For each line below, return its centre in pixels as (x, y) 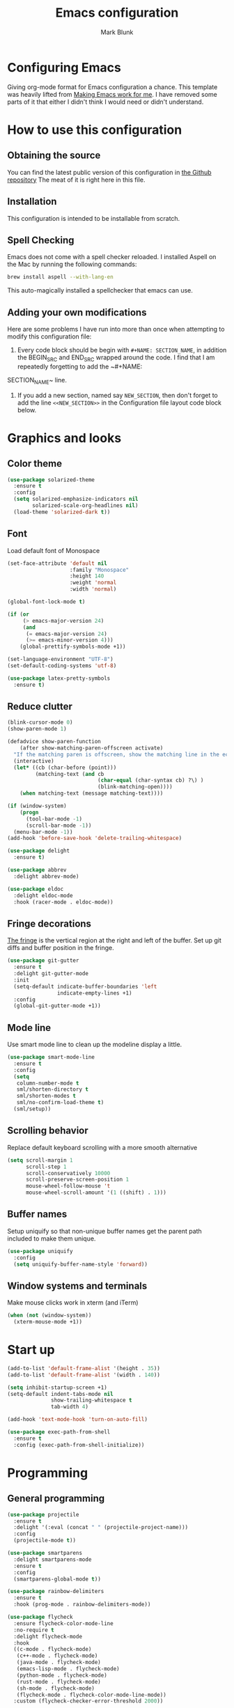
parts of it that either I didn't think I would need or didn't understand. (106, 102)
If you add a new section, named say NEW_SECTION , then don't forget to (117, 395)
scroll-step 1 (46, 1167)
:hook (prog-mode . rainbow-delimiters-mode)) (82, 1605)
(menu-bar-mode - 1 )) (43, 832)
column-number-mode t (48, 1083)
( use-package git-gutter (43, 961)
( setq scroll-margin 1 (40, 1160)
